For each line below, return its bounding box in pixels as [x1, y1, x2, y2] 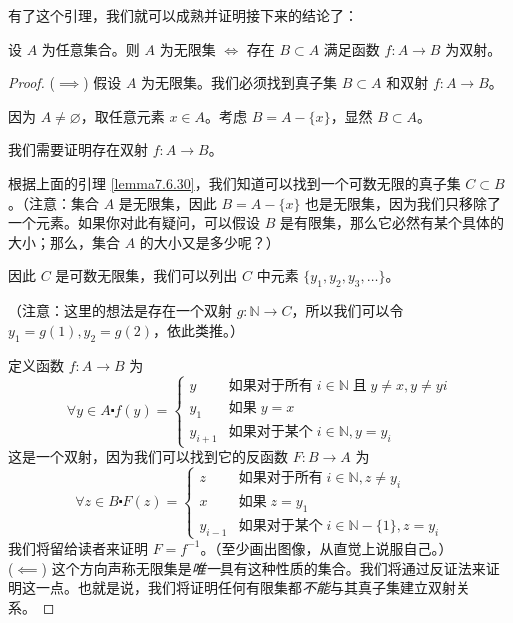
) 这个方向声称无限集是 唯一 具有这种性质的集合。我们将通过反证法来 [41, 557, 486, 578]
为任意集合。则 [41, 38, 140, 59]
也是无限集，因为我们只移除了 [305, 192, 502, 213]
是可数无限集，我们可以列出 [55, 265, 238, 286]
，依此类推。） [152, 319, 244, 340]
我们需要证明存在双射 [8, 139, 148, 160]
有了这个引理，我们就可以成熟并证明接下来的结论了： [8, 5, 358, 25]
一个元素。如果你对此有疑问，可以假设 [8, 212, 260, 233]
